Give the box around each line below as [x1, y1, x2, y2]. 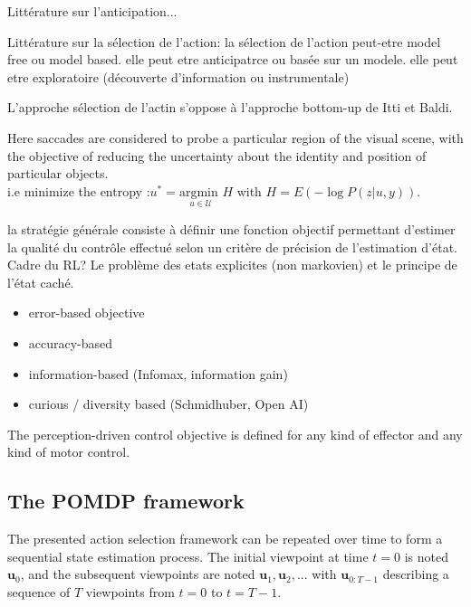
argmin [178, 185, 218, 199]
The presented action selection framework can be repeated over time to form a [7, 529, 443, 548]
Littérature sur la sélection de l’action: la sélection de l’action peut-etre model [7, 32, 441, 51]
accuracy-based [28, 333, 113, 352]
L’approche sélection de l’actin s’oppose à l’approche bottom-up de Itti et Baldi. [7, 98, 453, 117]
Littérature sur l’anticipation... [7, 2, 178, 20]
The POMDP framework [7, 487, 245, 515]
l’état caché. [7, 272, 74, 291]
